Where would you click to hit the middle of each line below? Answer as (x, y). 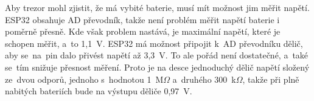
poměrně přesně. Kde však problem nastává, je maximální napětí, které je (143, 31)
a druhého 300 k (204, 79)
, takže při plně (271, 79)
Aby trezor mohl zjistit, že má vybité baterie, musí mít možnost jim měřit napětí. (157, 7)
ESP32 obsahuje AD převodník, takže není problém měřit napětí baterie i (142, 19)
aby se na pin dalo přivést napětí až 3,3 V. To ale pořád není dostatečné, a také (157, 55)
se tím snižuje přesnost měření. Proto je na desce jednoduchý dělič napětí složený (157, 67)
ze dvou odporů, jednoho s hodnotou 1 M (84, 79)
